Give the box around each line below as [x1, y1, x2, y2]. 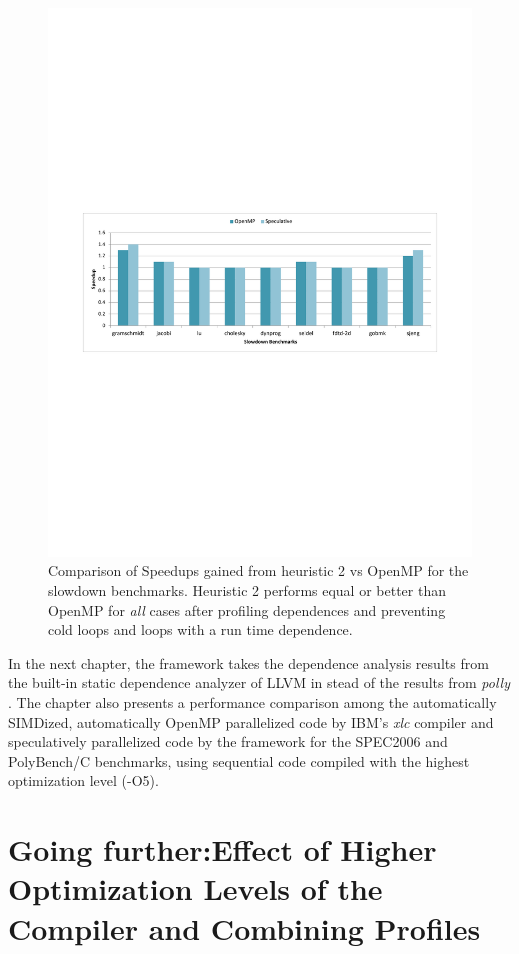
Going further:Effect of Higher [8, 829, 437, 870]
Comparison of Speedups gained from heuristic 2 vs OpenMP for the [48, 560, 469, 581]
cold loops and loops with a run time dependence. [48, 619, 353, 640]
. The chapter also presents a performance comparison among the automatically [8, 692, 497, 713]
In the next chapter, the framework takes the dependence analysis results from [8, 652, 489, 673]
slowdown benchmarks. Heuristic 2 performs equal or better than [48, 580, 446, 601]
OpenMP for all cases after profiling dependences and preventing [48, 599, 446, 620]
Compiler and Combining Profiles [8, 907, 481, 948]
